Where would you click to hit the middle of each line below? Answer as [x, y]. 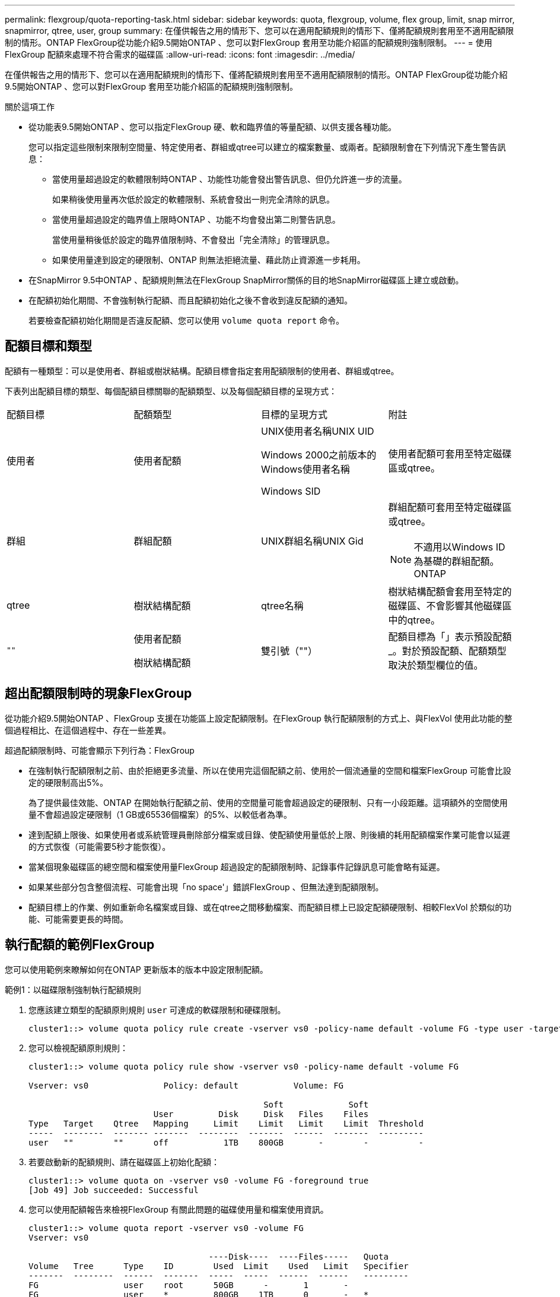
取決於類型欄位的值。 [436, 665]
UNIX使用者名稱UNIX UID [318, 431]
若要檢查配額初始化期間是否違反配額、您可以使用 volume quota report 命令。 [187, 320]
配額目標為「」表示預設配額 [450, 636]
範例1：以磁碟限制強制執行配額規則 [73, 989]
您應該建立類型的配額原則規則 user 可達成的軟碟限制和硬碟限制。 [157, 1010]
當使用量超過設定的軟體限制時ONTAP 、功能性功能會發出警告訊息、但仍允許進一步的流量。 [230, 179]
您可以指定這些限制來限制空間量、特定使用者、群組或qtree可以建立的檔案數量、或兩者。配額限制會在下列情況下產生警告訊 [267, 147]
